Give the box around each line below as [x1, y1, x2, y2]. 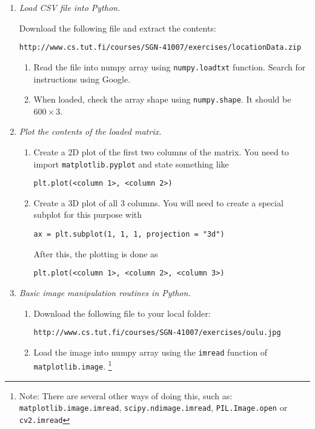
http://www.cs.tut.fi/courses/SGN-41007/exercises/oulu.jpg [33, 328, 281, 337]
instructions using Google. [33, 72, 131, 85]
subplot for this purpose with [33, 208, 142, 221]
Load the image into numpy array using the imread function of [33, 345, 268, 358]
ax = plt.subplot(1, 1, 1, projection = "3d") [33, 230, 225, 239]
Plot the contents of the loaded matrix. [19, 125, 162, 138]
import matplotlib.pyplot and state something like [33, 157, 229, 170]
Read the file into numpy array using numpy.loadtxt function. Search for [33, 60, 306, 73]
